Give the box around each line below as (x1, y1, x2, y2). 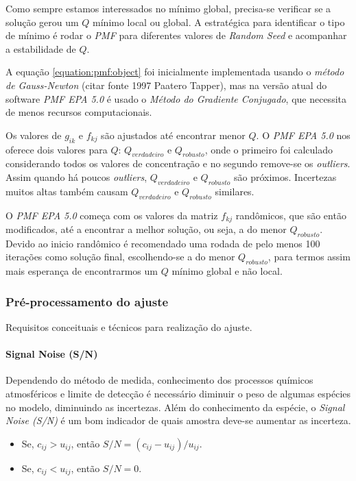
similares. (215, 184, 254, 198)
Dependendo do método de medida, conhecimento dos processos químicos (5, 373, 313, 387)
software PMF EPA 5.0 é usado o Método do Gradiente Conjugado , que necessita (5, 91, 346, 106)
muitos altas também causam (5, 184, 128, 198)
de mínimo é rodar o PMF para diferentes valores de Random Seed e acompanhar (5, 28, 347, 42)
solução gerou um (5, 14, 79, 29)
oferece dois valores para (5, 142, 108, 156)
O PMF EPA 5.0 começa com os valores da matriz (5, 208, 218, 222)
